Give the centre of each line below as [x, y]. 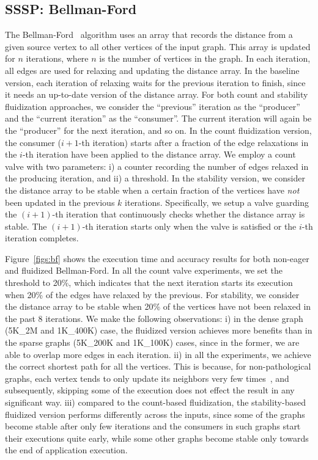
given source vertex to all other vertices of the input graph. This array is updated [158, 46]
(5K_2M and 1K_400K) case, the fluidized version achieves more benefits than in [159, 330]
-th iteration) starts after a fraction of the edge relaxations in [194, 142]
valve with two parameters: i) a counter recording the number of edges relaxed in [157, 166]
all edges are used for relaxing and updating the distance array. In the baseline [152, 70]
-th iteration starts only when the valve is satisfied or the [189, 226]
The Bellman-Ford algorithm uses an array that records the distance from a [149, 35]
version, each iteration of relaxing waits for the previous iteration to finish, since [155, 82]
